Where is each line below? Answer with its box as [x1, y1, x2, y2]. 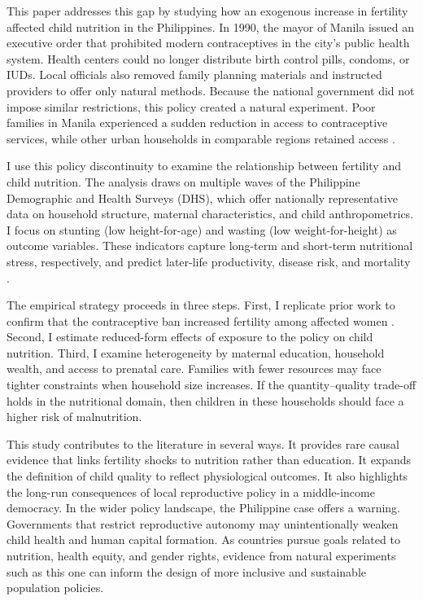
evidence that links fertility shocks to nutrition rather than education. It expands [7, 451, 412, 468]
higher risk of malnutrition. [7, 408, 142, 425]
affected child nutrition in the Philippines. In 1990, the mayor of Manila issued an [7, 18, 415, 35]
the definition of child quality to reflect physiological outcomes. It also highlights [7, 467, 408, 485]
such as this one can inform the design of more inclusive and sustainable [7, 563, 366, 580]
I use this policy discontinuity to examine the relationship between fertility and [7, 157, 401, 174]
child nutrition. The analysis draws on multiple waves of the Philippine [7, 173, 360, 190]
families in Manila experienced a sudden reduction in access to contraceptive [7, 114, 388, 131]
